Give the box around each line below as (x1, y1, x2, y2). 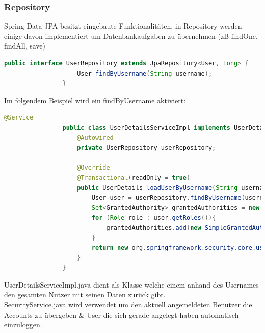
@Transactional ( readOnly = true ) (77, 174, 191, 181)
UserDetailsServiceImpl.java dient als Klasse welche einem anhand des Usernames (4, 279, 259, 290)
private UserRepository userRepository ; (77, 144, 216, 152)
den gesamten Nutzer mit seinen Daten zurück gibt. (4, 289, 166, 300)
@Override (77, 164, 110, 172)
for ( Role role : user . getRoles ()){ (91, 214, 216, 222)
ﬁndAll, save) (4, 40, 45, 51)
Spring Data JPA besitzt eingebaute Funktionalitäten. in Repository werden (4, 20, 242, 31)
